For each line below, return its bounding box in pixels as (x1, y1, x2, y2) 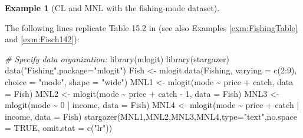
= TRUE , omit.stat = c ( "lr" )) (5, 122, 113, 134)
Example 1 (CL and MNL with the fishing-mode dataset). (5, 2, 220, 14)
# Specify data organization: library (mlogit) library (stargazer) (5, 52, 229, 65)
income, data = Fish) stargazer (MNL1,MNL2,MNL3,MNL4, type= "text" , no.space (5, 110, 298, 122)
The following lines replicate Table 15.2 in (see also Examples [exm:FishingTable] (5, 21, 298, 33)
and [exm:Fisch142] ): (5, 33, 80, 45)
